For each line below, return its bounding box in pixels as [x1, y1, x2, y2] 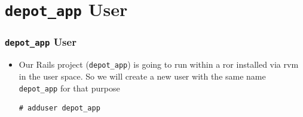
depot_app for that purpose [19, 81, 120, 94]
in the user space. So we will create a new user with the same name [19, 69, 266, 82]
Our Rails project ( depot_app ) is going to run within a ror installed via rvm [19, 58, 299, 71]
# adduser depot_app [19, 104, 100, 113]
